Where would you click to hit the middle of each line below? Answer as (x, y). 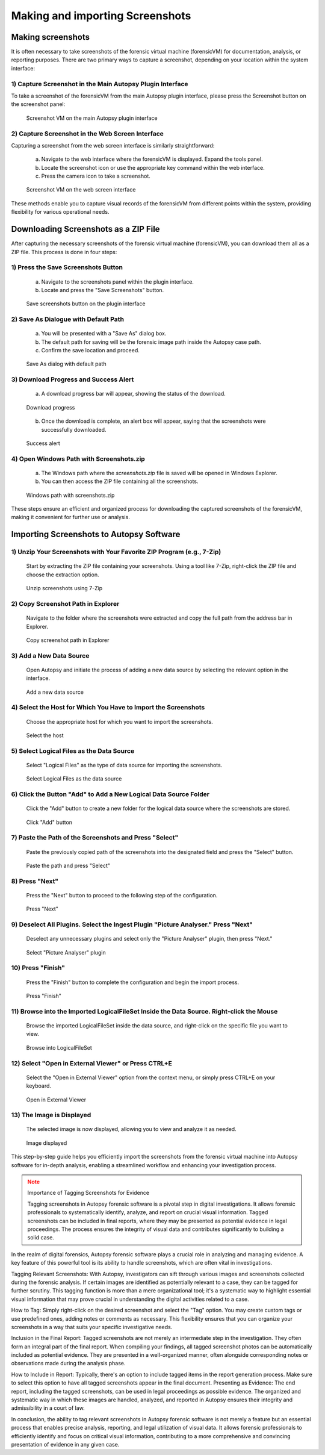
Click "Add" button (49, 822)
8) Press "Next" (35, 881)
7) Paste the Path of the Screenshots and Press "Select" (95, 838)
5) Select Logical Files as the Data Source (73, 751)
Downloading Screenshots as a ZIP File (85, 229)
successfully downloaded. (74, 429)
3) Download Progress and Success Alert (73, 379)
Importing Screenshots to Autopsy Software (96, 534)
